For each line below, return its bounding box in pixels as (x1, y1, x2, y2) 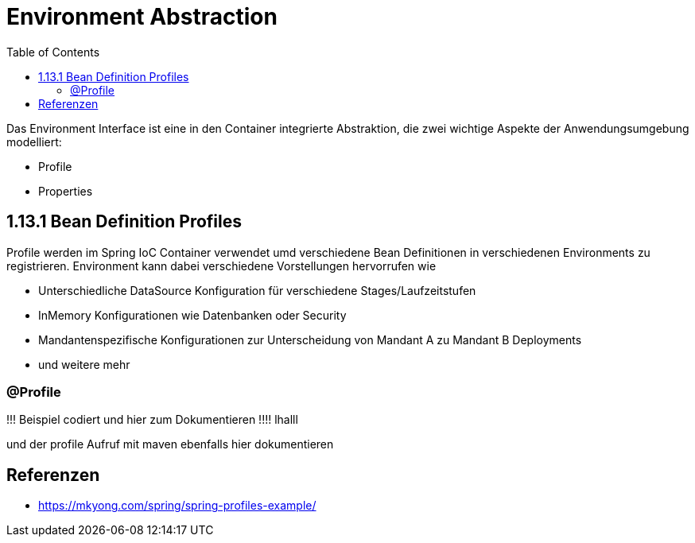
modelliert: (6, 134, 62, 149)
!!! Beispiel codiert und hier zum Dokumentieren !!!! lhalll (6, 413, 298, 427)
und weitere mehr (38, 357, 130, 371)
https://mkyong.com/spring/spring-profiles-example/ (38, 498, 316, 513)
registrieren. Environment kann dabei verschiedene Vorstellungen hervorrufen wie (6, 258, 437, 273)
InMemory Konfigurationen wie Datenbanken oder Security (38, 308, 347, 322)
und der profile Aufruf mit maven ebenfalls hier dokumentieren (6, 437, 334, 452)
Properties (38, 184, 93, 198)
